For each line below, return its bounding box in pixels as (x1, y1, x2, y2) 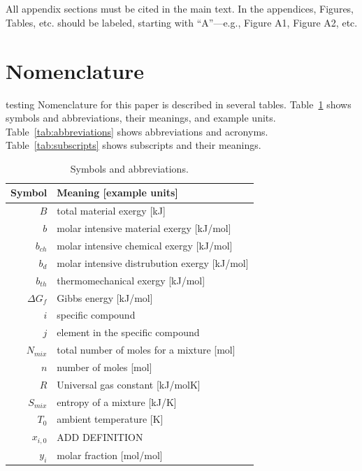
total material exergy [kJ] (57, 203, 166, 218)
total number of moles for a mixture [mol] (57, 342, 236, 357)
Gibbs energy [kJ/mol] (57, 290, 153, 305)
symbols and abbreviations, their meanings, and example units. (6, 110, 276, 125)
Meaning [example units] (57, 185, 178, 200)
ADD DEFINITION (57, 429, 143, 444)
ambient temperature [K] (57, 412, 164, 426)
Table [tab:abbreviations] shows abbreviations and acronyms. (6, 124, 268, 138)
